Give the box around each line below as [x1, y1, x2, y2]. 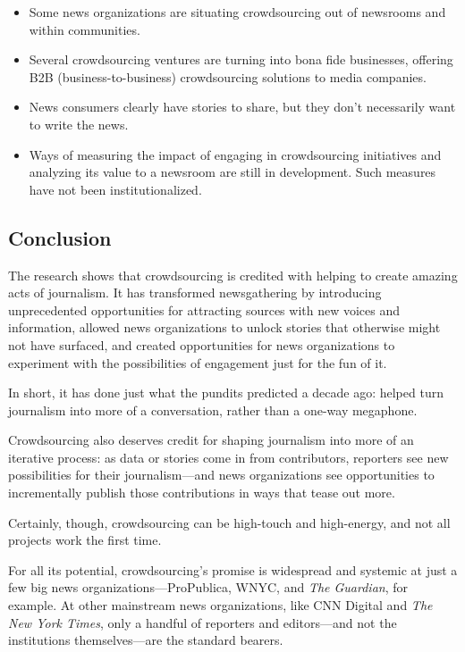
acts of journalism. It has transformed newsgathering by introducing [8, 283, 382, 302]
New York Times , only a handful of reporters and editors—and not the [8, 613, 397, 631]
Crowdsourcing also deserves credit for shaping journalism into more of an [8, 430, 414, 449]
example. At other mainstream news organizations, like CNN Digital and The [8, 596, 433, 614]
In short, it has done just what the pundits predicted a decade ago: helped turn [8, 383, 444, 402]
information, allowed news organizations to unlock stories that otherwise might [8, 318, 441, 337]
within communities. [29, 20, 140, 38]
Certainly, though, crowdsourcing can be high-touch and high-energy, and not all [8, 513, 451, 531]
